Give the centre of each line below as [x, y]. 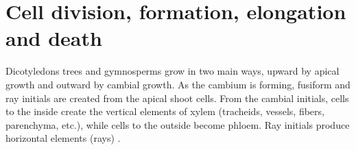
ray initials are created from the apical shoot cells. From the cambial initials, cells [177, 98]
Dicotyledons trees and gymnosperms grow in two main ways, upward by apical [173, 71]
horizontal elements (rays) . [63, 138]
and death [54, 38]
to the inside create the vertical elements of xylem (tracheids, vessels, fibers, [165, 111]
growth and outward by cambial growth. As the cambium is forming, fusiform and [178, 84]
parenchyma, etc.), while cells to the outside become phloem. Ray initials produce [178, 124]
